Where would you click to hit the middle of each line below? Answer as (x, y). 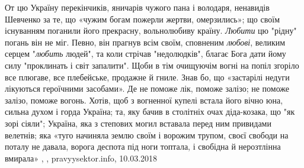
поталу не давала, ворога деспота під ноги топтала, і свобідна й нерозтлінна (143, 146)
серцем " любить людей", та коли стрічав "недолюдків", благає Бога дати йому (145, 54)
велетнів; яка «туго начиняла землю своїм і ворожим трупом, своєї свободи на (147, 135)
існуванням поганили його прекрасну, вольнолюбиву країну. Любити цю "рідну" (151, 30)
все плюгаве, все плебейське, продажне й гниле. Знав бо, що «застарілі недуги (147, 77)
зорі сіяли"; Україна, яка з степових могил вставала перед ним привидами (138, 123)
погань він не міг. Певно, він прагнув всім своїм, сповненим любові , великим (145, 42)
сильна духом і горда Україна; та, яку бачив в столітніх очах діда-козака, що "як (150, 112)
